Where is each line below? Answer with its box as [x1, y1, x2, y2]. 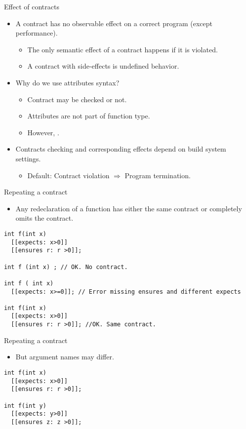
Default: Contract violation [27, 170, 110, 180]
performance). [15, 28, 58, 38]
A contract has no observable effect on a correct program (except [15, 18, 212, 28]
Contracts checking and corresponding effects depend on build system [15, 144, 226, 154]
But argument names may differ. [15, 351, 114, 362]
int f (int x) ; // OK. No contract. [4, 263, 128, 271]
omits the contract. [15, 213, 74, 223]
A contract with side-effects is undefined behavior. [27, 61, 179, 71]
